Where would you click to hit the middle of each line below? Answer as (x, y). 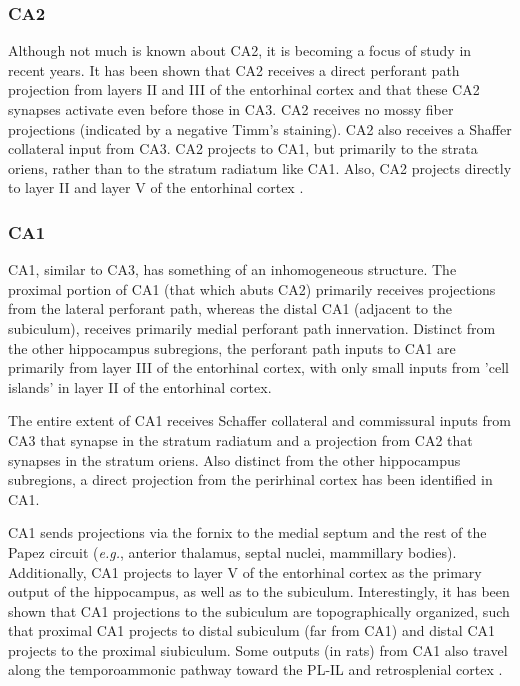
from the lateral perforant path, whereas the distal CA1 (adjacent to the (230, 308)
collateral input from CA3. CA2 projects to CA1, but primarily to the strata (243, 148)
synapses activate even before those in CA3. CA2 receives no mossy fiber (231, 109)
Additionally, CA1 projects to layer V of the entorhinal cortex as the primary (245, 571)
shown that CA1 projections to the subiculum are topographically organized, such (259, 610)
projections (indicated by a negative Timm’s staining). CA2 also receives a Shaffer (260, 128)
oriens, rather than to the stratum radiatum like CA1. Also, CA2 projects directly (260, 167)
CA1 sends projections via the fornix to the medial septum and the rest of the (247, 532)
